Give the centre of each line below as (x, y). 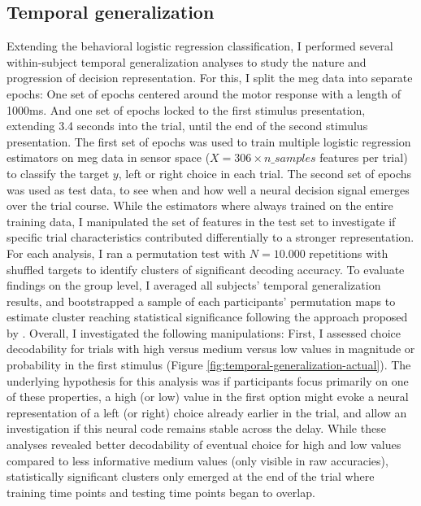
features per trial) (364, 157)
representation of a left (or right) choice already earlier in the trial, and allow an (207, 412)
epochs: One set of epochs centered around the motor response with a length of (204, 93)
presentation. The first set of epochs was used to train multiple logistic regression (209, 141)
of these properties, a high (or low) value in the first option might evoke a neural (208, 397)
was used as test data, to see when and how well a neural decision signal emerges (208, 189)
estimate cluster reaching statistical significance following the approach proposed (207, 317)
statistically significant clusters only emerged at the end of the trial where (191, 476)
